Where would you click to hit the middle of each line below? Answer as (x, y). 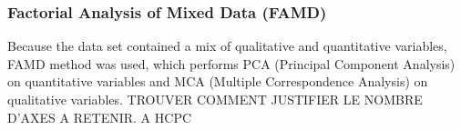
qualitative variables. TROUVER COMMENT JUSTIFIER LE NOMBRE (215, 99)
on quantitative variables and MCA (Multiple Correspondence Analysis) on (218, 81)
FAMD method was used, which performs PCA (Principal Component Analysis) (231, 63)
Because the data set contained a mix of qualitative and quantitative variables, (227, 46)
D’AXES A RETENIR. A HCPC (100, 117)
